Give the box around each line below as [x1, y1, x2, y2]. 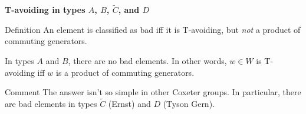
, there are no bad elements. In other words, [68, 55, 227, 66]
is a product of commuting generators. [56, 66, 195, 78]
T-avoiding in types [5, 4, 85, 16]
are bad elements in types [5, 98, 97, 109]
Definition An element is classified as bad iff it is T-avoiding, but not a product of [5, 23, 301, 35]
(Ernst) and [108, 98, 151, 109]
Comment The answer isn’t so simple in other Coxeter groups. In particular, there [5, 86, 301, 98]
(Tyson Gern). [163, 98, 215, 109]
